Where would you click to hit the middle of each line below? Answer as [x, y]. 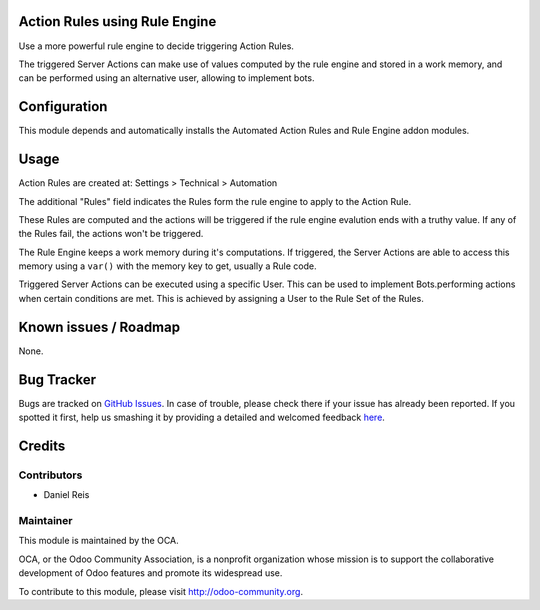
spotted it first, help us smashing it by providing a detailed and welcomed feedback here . [201, 417]
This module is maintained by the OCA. [98, 541]
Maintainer [45, 520]
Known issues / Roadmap [99, 326]
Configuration [63, 106]
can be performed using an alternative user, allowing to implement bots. [166, 78]
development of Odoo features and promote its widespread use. [150, 573]
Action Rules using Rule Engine [117, 21]
